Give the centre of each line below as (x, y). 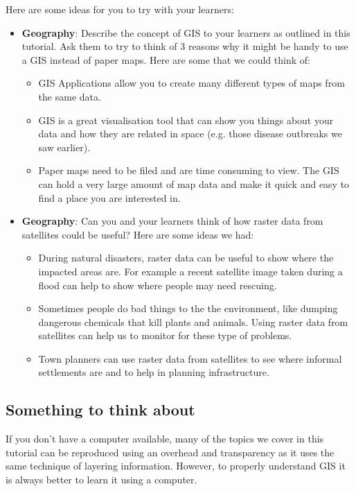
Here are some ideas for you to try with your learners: (120, 9)
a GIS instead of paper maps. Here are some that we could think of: (166, 59)
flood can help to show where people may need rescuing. (158, 285)
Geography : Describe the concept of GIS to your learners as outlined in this (186, 32)
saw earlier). (64, 147)
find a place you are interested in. (109, 197)
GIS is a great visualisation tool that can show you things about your (186, 120)
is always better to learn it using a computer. (101, 480)
